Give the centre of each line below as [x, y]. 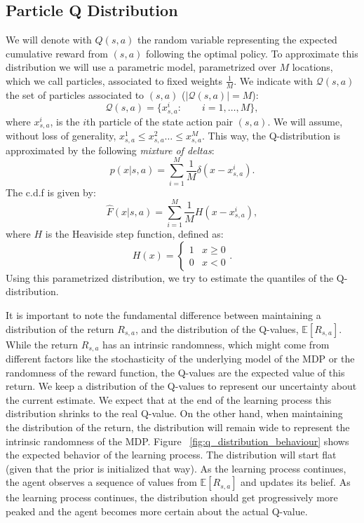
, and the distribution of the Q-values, [217, 328]
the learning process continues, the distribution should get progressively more [172, 497]
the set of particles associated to [75, 94]
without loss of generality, [61, 136]
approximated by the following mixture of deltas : [110, 150]
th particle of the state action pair [160, 121]
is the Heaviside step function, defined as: [134, 234]
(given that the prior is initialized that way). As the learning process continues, [176, 468]
